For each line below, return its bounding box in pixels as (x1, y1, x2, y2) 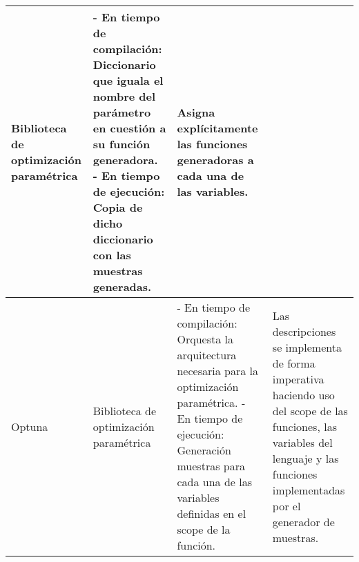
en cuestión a (93, 120, 166, 136)
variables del (272, 434, 333, 450)
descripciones (272, 323, 336, 339)
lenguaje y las (272, 450, 339, 466)
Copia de (93, 199, 143, 215)
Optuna (11, 418, 48, 434)
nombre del (93, 88, 156, 104)
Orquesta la (177, 331, 233, 347)
